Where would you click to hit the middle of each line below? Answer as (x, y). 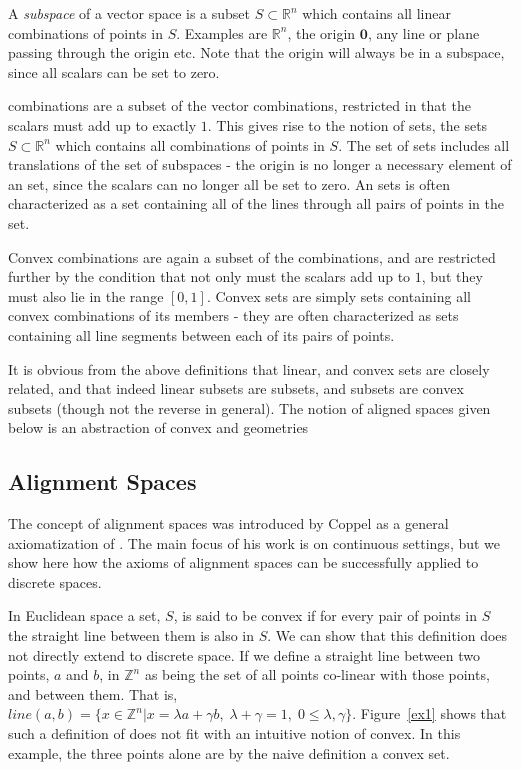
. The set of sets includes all (424, 144)
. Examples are (222, 32)
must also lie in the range (86, 295)
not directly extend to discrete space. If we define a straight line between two (244, 654)
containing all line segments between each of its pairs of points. (201, 334)
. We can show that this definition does (387, 635)
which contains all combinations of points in (190, 144)
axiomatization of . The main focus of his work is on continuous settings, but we (254, 542)
